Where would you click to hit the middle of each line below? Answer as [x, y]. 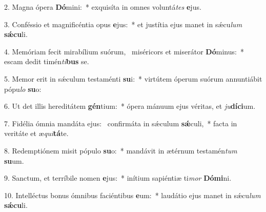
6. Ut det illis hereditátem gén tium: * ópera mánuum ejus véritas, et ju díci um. [130, 106]
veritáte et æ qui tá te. [36, 133]
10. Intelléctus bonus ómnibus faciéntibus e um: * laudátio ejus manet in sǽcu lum [132, 195]
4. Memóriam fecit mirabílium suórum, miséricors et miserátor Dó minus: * [124, 51]
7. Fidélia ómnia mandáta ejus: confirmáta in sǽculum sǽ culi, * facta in [121, 123]
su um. [14, 160]
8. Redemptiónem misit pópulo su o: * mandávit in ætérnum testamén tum [121, 150]
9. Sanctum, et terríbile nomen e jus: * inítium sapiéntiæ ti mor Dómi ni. [118, 178]
